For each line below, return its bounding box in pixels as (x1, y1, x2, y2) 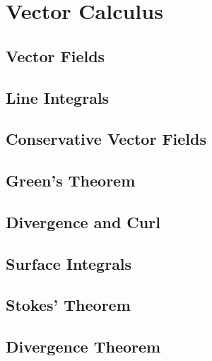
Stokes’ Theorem (6, 294, 131, 316)
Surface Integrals (6, 252, 132, 274)
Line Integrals (6, 86, 110, 108)
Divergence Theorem (6, 336, 161, 357)
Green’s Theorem (6, 170, 136, 191)
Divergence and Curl (6, 211, 160, 232)
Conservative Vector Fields (6, 128, 207, 150)
